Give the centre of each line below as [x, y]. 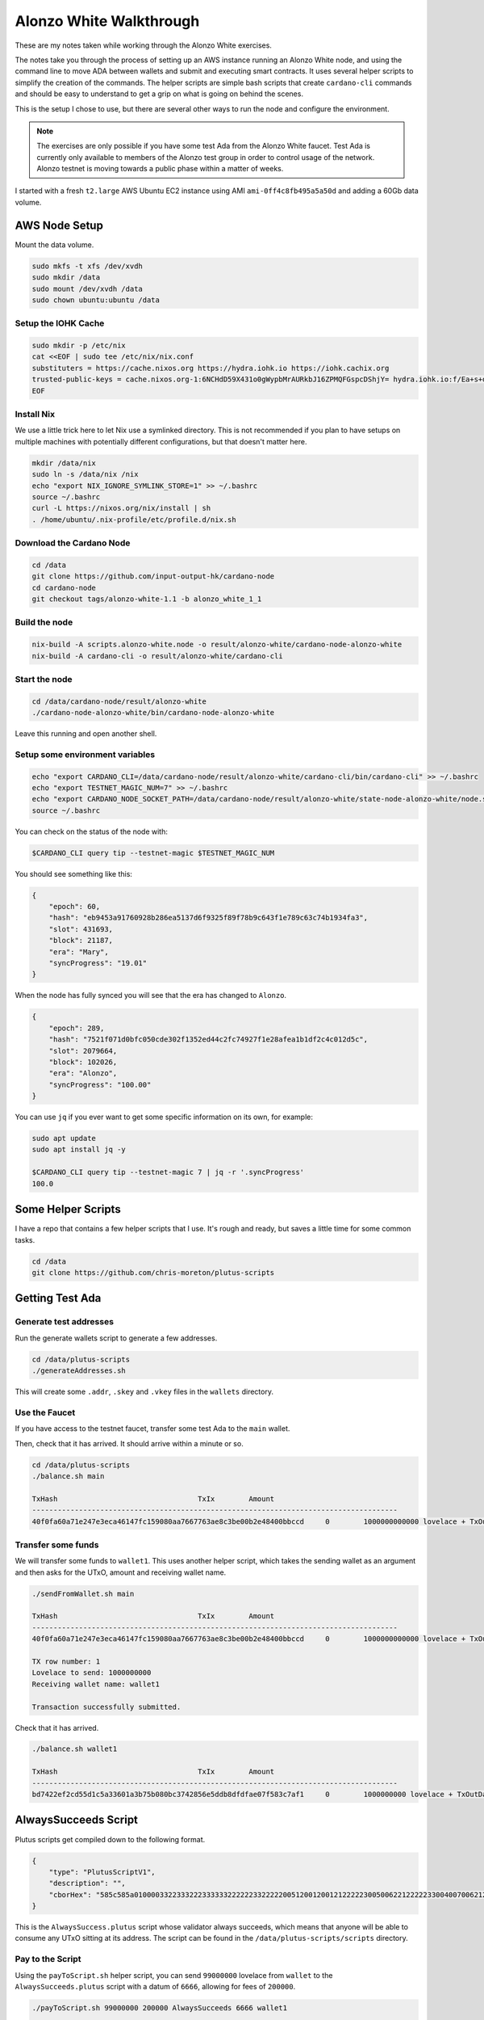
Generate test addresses [65, 1322]
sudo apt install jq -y [79, 1150]
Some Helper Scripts [68, 1209]
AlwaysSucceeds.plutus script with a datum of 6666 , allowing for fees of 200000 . [155, 1986]
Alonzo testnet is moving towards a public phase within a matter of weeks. [160, 169]
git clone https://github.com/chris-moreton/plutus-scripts [153, 1272]
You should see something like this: [74, 873]
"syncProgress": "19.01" [98, 963]
